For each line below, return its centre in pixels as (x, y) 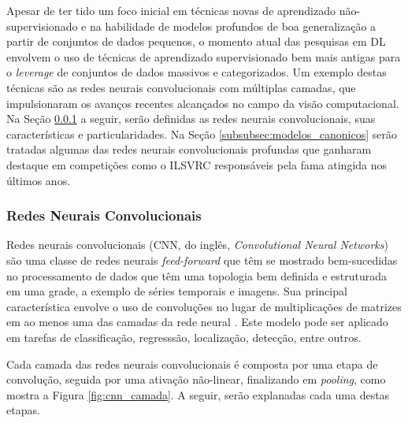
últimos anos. (39, 180)
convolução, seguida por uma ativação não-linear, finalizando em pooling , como (196, 379)
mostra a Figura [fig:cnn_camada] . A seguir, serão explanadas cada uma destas (198, 394)
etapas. (23, 410)
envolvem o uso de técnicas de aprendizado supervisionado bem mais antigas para (204, 56)
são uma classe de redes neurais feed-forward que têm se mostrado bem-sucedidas (202, 260)
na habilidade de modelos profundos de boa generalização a (233, 26)
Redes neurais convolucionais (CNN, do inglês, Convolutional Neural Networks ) (197, 245)
